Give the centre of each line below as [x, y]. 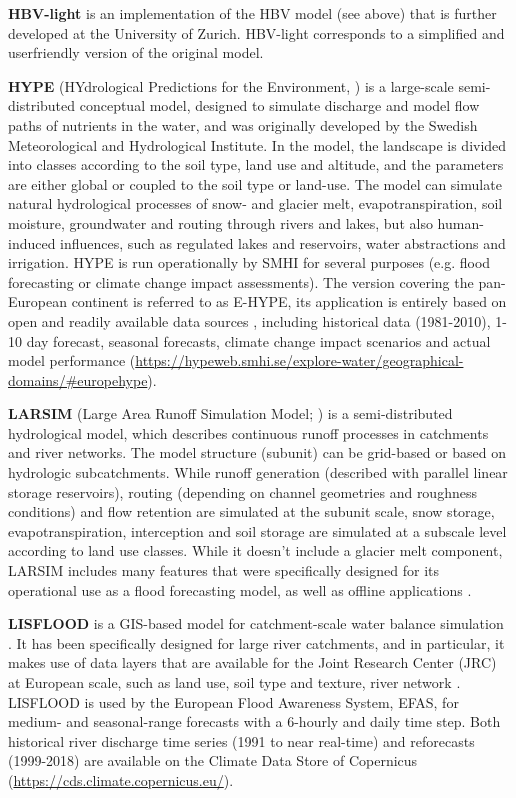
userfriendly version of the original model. [136, 52]
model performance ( [72, 360]
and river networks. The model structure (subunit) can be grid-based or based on [257, 452]
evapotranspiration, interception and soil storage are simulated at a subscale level [257, 530]
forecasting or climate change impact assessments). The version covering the [241, 281]
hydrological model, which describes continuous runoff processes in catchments [248, 432]
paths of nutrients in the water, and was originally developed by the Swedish [243, 124]
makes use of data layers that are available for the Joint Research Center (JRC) [252, 662]
